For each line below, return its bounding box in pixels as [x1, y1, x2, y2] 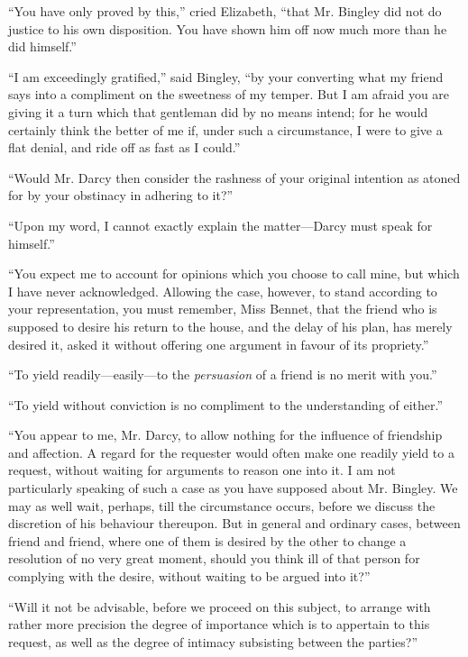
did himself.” [8, 37, 77, 56]
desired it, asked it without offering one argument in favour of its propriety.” [8, 334, 429, 353]
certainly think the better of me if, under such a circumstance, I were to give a [8, 120, 443, 139]
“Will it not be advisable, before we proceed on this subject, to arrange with [8, 597, 431, 616]
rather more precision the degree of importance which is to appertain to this [8, 615, 430, 634]
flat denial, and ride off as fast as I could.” [8, 138, 241, 157]
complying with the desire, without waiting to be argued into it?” [8, 567, 371, 586]
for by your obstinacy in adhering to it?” [8, 186, 234, 205]
